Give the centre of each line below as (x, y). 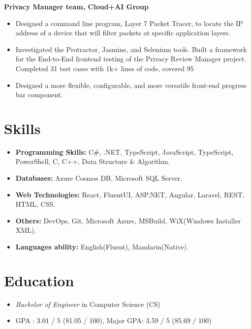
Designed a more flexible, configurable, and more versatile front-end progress (131, 85)
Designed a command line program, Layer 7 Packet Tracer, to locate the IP (129, 23)
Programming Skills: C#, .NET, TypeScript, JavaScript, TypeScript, (125, 151)
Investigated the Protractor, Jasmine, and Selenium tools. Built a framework (131, 49)
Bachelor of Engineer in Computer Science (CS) (88, 304)
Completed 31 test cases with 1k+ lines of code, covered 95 (105, 68)
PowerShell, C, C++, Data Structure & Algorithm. (93, 161)
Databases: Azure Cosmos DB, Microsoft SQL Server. (99, 178)
